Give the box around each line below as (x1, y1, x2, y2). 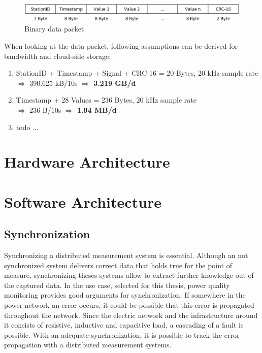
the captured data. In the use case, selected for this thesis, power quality (4, 279, 230, 290)
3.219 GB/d (93, 77, 136, 88)
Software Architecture (4, 191, 162, 212)
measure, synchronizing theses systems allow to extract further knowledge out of (4, 270, 254, 280)
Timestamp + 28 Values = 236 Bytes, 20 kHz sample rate (16, 94, 196, 105)
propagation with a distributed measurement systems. (4, 339, 172, 350)
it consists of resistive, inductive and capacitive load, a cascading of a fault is (4, 319, 244, 330)
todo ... (16, 121, 39, 132)
